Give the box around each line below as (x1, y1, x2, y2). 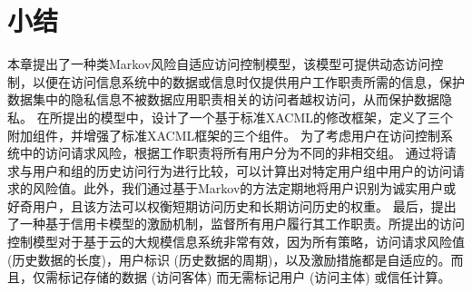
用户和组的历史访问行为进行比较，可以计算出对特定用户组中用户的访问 (32, 161, 452, 180)
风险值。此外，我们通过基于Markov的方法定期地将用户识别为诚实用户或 (32, 179, 457, 198)
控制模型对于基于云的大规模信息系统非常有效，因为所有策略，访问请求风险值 (7, 232, 465, 251)
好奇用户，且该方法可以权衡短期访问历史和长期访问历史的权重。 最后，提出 (7, 196, 457, 215)
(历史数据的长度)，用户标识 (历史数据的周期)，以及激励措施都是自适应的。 (7, 249, 451, 269)
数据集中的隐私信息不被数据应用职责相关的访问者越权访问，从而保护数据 (7, 90, 439, 109)
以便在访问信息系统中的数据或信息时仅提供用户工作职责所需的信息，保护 (32, 72, 465, 91)
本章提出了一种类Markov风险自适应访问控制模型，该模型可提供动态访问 (7, 54, 431, 73)
